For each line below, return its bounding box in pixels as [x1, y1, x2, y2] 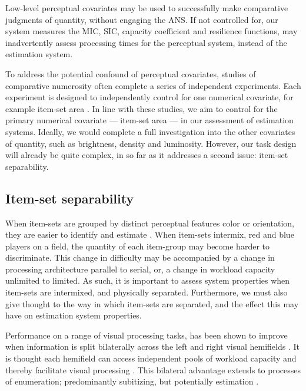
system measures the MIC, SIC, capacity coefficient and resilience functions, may [5, 25, 298, 37]
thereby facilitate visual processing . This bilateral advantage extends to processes [5, 363, 301, 376]
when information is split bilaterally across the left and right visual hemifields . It [5, 340, 300, 353]
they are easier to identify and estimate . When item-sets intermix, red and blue [5, 228, 294, 241]
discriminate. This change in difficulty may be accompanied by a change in [5, 251, 275, 264]
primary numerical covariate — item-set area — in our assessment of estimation [5, 114, 294, 126]
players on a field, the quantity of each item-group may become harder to [5, 239, 270, 252]
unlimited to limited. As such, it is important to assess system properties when [5, 274, 290, 287]
